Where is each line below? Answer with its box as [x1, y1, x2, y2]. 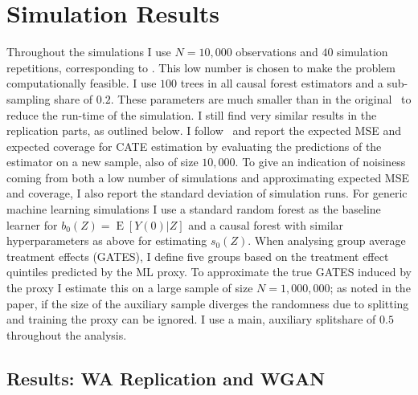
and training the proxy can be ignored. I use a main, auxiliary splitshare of [6, 311, 376, 328]
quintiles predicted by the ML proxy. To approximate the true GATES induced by [6, 263, 412, 280]
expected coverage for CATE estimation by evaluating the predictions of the [6, 137, 382, 154]
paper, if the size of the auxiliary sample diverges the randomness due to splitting [6, 295, 409, 312]
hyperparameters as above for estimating [6, 232, 207, 249]
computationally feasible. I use [6, 75, 157, 92]
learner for [6, 216, 58, 233]
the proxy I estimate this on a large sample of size [6, 279, 253, 296]
